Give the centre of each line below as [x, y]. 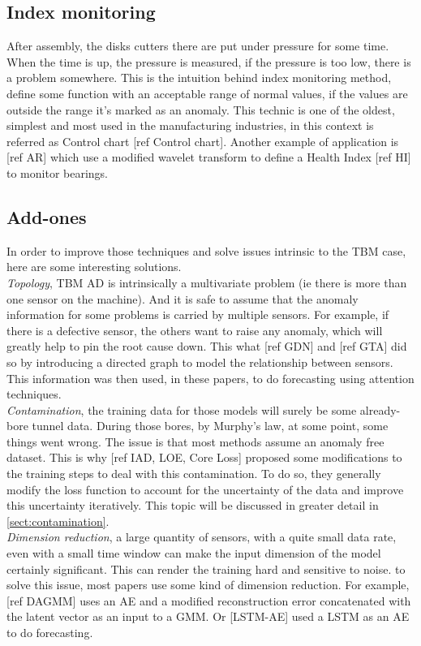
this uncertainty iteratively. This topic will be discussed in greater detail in [193, 505]
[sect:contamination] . [58, 521]
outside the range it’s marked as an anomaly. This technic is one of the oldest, [201, 109]
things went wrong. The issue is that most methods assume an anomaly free [195, 441]
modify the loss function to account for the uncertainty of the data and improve [205, 489]
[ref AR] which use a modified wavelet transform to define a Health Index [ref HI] [209, 157]
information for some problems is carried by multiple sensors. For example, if [198, 314]
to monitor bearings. [58, 172]
